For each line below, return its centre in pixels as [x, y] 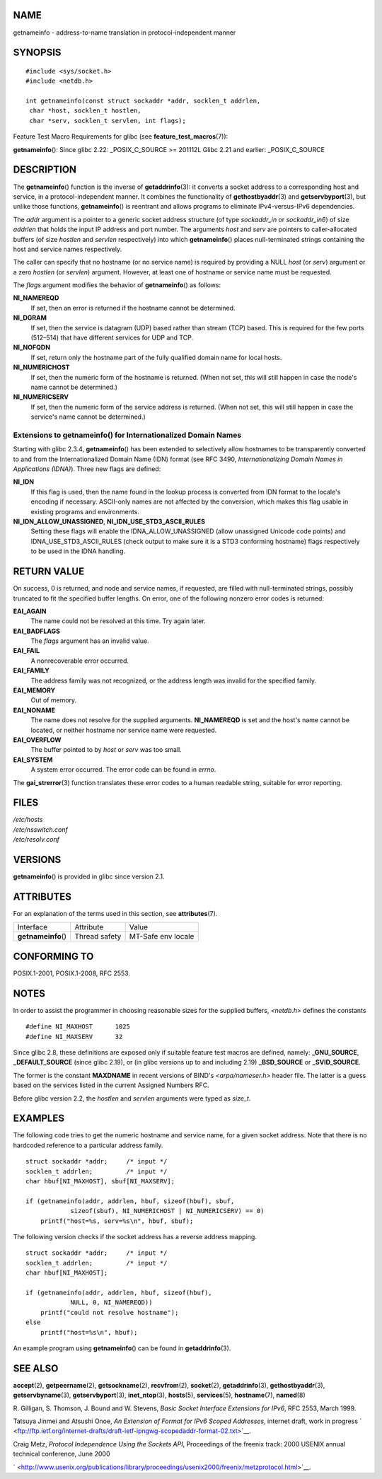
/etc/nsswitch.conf [41, 829]
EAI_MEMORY [34, 690]
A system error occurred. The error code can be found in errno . [123, 770]
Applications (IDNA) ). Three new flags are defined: [87, 469]
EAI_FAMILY [31, 671]
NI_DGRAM [30, 318]
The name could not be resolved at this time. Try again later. [118, 621]
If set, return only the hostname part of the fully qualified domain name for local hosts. [156, 357]
